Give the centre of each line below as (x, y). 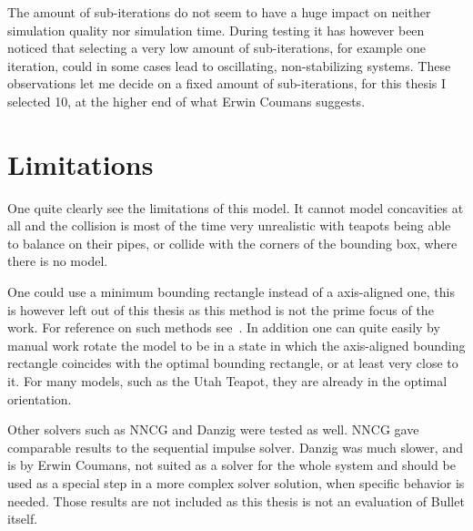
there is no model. (58, 261)
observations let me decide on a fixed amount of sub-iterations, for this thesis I (227, 83)
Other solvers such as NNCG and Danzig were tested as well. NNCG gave (213, 429)
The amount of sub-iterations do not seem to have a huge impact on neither (219, 12)
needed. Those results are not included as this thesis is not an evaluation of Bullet (236, 500)
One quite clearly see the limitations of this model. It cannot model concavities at (236, 207)
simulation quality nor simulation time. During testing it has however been (216, 30)
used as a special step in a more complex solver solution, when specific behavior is (236, 483)
